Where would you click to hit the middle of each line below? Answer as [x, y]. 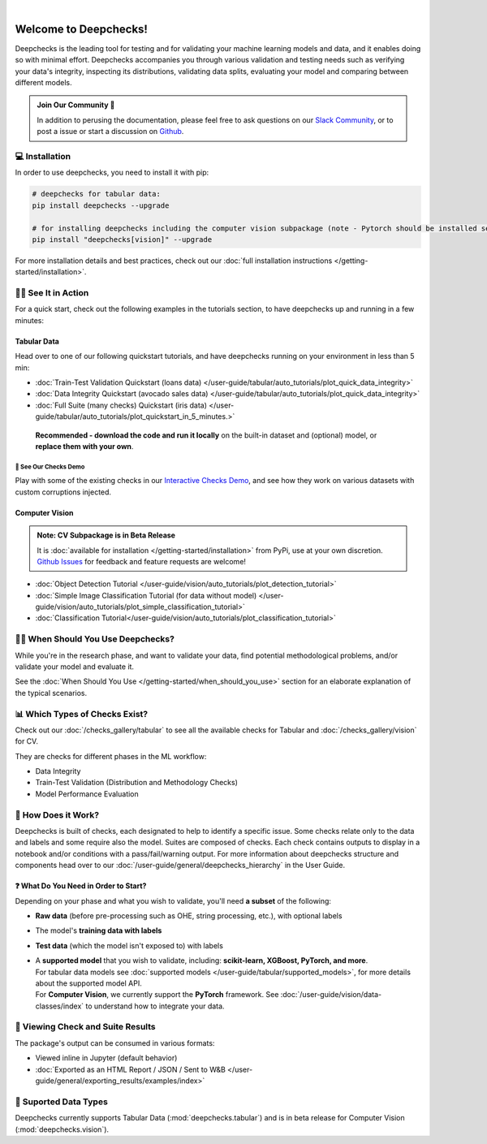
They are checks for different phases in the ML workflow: [111, 756]
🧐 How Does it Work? [57, 814]
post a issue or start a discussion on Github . [110, 132]
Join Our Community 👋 [76, 105]
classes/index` [60, 1006]
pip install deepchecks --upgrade [101, 205]
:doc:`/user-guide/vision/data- [331, 995]
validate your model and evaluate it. [74, 667]
